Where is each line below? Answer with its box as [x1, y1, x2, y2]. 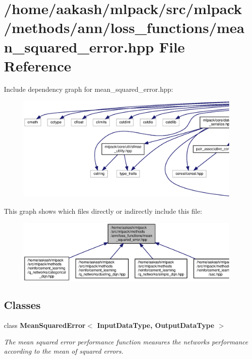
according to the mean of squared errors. [4, 346, 124, 356]
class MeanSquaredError [4, 320, 85, 330]
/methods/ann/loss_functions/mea [4, 17, 245, 37]
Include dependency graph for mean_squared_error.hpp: [4, 84, 173, 94]
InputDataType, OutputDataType [97, 320, 215, 330]
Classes [4, 297, 41, 312]
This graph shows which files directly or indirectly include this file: [4, 206, 202, 216]
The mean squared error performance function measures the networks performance [4, 336, 248, 346]
